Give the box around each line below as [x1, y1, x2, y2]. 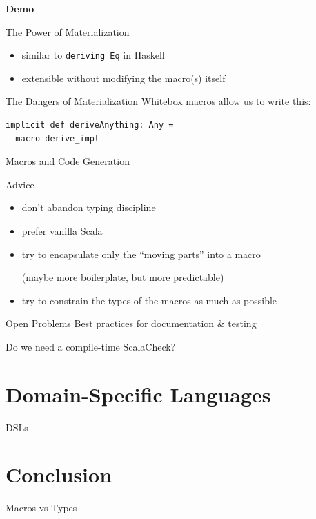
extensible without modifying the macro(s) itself [21, 70, 226, 85]
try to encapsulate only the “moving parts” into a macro [21, 246, 261, 261]
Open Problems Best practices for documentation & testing [6, 316, 257, 331]
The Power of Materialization [6, 24, 130, 39]
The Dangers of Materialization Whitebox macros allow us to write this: [6, 94, 311, 108]
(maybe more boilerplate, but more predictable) [21, 270, 224, 284]
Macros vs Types [6, 500, 77, 515]
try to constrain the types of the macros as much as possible [21, 293, 277, 307]
